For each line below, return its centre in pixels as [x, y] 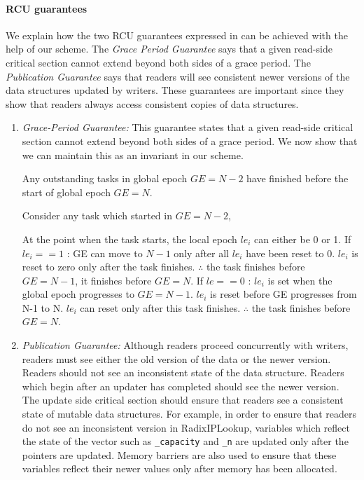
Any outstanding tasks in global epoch [105, 178]
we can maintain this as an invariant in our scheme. [133, 155]
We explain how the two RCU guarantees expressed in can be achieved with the [177, 35]
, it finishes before [113, 280]
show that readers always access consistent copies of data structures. [152, 103]
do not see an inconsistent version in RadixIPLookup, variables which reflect [186, 427]
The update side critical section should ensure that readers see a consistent [183, 400]
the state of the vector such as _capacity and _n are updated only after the [185, 441]
